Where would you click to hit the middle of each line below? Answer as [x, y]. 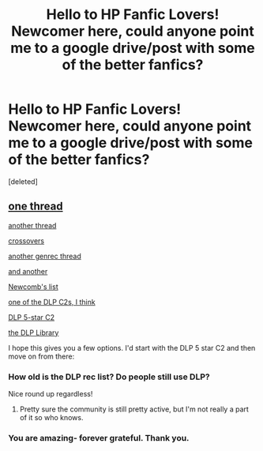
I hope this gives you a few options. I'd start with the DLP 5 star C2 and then [132, 348]
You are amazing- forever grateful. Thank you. [99, 438]
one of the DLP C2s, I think [52, 302]
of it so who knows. [51, 418]
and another [28, 271]
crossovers [26, 241]
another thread [32, 225]
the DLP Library [34, 333]
